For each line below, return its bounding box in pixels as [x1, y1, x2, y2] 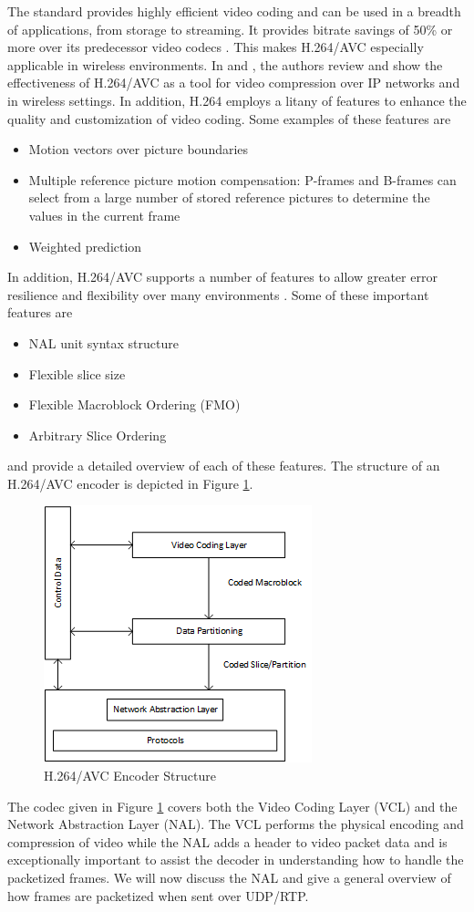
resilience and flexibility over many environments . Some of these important [7, 285, 429, 304]
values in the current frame [28, 205, 180, 224]
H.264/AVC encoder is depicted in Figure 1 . [7, 473, 253, 492]
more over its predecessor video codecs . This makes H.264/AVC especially [7, 37, 424, 57]
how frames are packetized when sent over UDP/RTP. [7, 886, 309, 905]
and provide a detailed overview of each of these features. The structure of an [7, 456, 440, 475]
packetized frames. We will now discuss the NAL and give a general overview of [7, 868, 451, 887]
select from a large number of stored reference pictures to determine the [28, 188, 430, 207]
